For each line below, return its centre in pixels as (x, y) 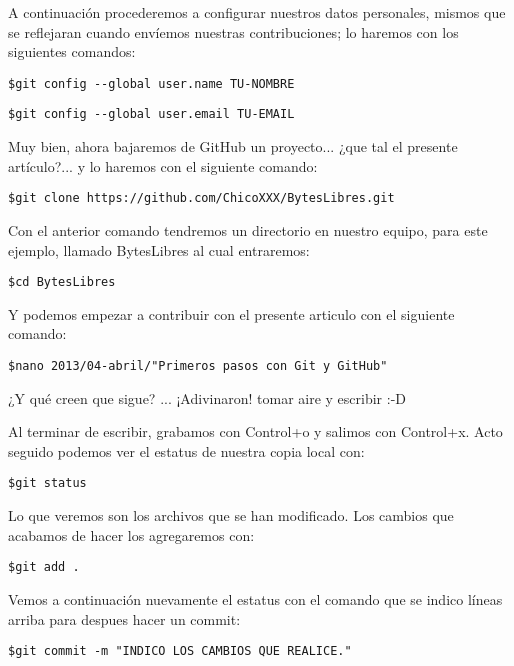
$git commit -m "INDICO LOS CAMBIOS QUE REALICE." (180, 651)
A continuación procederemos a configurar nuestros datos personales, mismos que (257, 12)
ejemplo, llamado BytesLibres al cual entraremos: (159, 249)
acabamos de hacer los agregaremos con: (131, 534)
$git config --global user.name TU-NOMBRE (151, 83)
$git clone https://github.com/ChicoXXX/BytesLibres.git (201, 198)
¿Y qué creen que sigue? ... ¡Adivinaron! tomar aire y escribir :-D (207, 397)
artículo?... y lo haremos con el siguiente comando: (163, 165)
